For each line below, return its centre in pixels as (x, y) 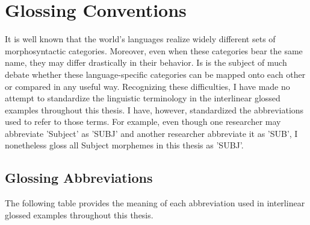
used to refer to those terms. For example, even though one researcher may (143, 122)
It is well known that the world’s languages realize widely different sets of (140, 39)
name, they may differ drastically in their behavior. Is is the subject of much (146, 62)
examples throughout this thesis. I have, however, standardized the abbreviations (154, 109)
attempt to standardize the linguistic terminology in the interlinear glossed (143, 98)
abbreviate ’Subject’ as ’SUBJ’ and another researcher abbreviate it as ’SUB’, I (151, 133)
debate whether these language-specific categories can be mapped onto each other (155, 74)
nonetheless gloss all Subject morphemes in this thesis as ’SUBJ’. (124, 145)
